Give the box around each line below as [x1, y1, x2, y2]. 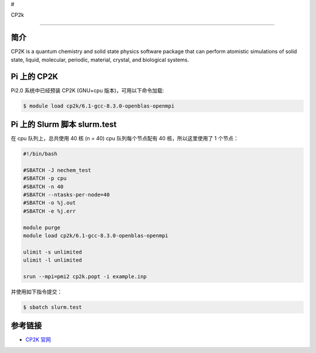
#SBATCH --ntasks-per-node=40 [23, 192, 110, 198]
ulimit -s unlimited [23, 248, 82, 255]
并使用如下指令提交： [11, 288, 63, 295]
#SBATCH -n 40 [23, 183, 64, 190]
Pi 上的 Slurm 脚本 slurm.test [11, 119, 117, 129]
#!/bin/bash [23, 151, 58, 157]
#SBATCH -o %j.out [23, 199, 76, 206]
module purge [23, 224, 61, 231]
